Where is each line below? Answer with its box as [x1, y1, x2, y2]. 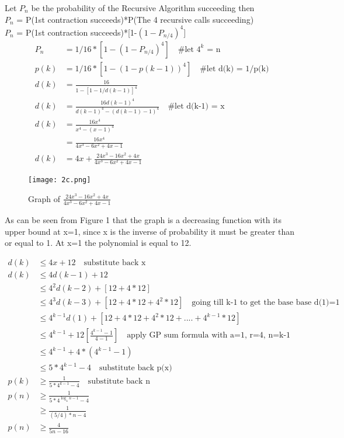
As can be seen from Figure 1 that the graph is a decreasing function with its [5, 213, 282, 225]
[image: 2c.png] [28, 176, 91, 185]
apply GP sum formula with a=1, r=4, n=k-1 [127, 331, 291, 340]
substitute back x [84, 258, 146, 267]
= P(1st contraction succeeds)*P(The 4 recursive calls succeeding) [16, 13, 254, 25]
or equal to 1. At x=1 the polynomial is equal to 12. [5, 237, 192, 249]
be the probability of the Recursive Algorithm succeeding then [31, 2, 255, 13]
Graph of [28, 192, 60, 204]
